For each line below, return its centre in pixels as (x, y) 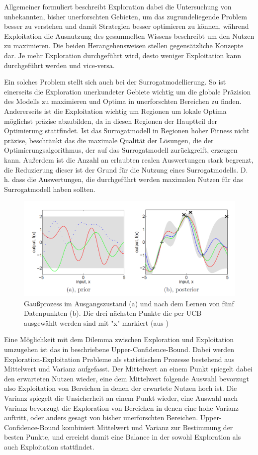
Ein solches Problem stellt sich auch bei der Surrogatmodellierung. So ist (115, 82)
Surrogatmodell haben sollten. (50, 189)
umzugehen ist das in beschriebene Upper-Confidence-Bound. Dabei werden (119, 349)
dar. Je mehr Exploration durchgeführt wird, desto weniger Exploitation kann (123, 55)
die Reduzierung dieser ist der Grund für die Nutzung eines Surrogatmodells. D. (126, 169)
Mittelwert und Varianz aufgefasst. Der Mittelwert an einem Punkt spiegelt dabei (128, 369)
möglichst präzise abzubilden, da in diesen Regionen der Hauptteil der (111, 121)
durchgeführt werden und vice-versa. (59, 65)
